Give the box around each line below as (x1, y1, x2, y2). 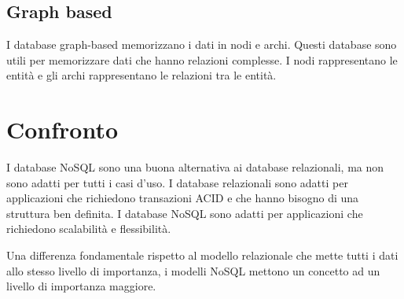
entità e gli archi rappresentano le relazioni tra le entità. (6, 67, 277, 83)
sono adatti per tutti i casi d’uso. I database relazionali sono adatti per (6, 174, 348, 190)
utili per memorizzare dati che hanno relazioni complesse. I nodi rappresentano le (6, 51, 398, 68)
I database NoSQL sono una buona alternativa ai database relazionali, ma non (6, 159, 384, 175)
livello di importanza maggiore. (6, 278, 156, 294)
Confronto (6, 113, 119, 146)
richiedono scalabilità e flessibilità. (6, 220, 171, 237)
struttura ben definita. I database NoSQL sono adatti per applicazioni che (6, 205, 363, 221)
